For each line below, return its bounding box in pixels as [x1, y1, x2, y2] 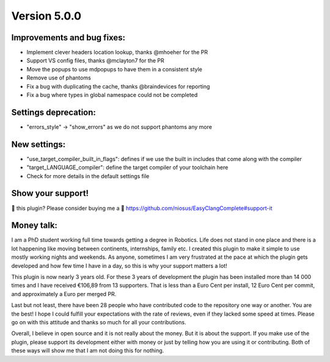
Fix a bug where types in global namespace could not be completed [26, 92, 198, 99]
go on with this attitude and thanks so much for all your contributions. [11, 318, 186, 326]
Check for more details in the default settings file [26, 172, 150, 179]
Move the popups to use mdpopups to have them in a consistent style [26, 65, 203, 73]
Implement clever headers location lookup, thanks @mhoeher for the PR [26, 49, 208, 56]
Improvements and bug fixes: [11, 32, 125, 43]
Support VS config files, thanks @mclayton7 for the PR [26, 57, 164, 64]
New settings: [11, 139, 66, 150]
